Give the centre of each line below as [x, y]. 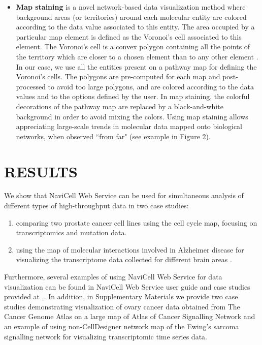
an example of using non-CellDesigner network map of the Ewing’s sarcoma [122, 326]
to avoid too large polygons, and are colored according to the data [151, 86]
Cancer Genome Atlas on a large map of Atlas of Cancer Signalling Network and [130, 316]
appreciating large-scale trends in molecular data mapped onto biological [129, 126]
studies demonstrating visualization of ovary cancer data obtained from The [122, 306]
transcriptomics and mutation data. [71, 232]
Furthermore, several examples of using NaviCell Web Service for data [113, 276]
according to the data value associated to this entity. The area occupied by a [135, 27]
